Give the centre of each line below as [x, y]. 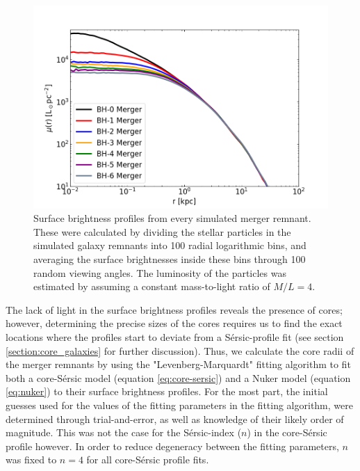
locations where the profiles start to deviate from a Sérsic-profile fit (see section [175, 336]
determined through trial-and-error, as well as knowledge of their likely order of [175, 418]
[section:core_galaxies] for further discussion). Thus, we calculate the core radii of [180, 350]
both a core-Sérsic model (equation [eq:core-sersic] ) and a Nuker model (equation [178, 377]
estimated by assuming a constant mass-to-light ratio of [152, 286]
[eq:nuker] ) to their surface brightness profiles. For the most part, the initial [167, 391]
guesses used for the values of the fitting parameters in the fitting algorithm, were [179, 405]
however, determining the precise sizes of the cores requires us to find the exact [174, 323]
